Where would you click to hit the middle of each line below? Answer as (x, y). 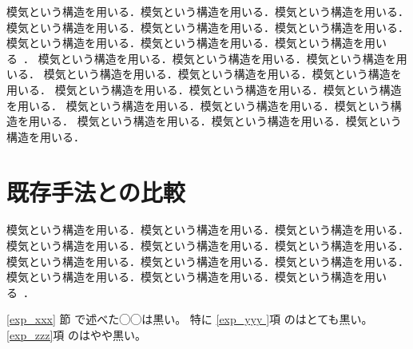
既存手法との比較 (96, 191)
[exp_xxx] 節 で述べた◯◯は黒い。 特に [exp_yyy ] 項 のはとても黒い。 (190, 319)
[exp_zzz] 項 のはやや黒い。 (76, 335)
